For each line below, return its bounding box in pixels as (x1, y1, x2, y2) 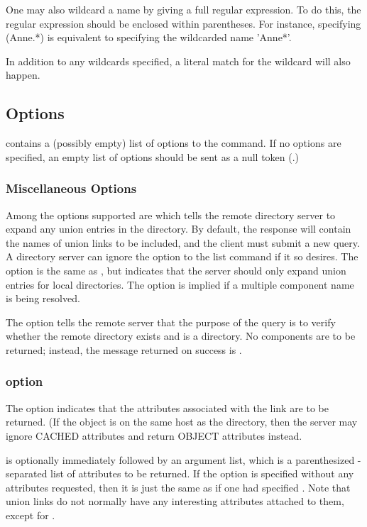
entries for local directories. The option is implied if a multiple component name (6, 277, 354, 292)
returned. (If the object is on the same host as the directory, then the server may (6, 414, 358, 429)
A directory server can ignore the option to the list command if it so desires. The (6, 249, 358, 264)
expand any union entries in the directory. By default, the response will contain (6, 221, 351, 236)
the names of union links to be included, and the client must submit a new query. (6, 235, 360, 250)
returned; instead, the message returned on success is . (6, 342, 242, 357)
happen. (6, 67, 40, 82)
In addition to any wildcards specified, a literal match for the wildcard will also (6, 53, 351, 68)
